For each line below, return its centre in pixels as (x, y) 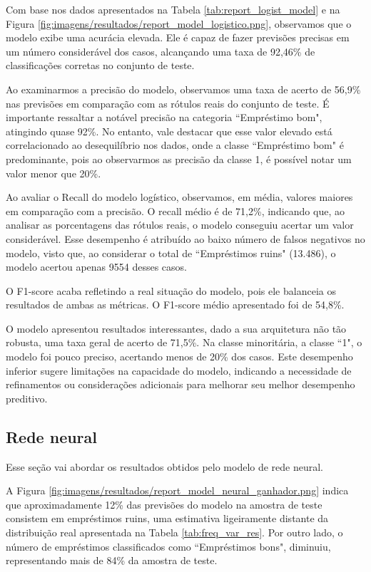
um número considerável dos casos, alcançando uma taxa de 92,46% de (161, 51)
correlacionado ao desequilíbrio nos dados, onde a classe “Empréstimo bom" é (175, 145)
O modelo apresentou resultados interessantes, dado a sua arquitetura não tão (176, 328)
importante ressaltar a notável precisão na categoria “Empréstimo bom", (164, 117)
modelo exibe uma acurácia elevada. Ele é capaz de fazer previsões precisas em (178, 37)
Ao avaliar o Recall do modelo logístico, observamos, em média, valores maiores (179, 197)
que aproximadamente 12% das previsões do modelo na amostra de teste (164, 504)
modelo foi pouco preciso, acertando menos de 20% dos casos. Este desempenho (179, 357)
